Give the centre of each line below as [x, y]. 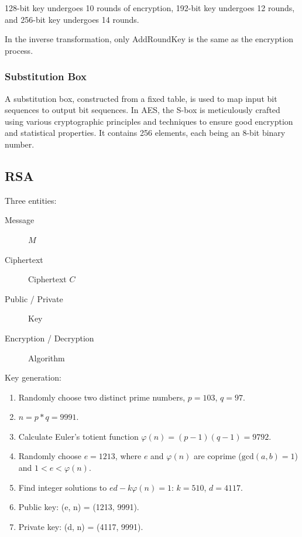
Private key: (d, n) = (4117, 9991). [81, 526]
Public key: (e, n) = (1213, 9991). [79, 507]
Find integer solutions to [63, 487]
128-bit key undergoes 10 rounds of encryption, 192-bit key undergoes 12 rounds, [150, 8]
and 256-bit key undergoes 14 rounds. [72, 19]
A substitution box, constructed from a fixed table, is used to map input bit [141, 98]
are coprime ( [218, 456]
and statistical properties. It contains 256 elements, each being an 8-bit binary [145, 133]
